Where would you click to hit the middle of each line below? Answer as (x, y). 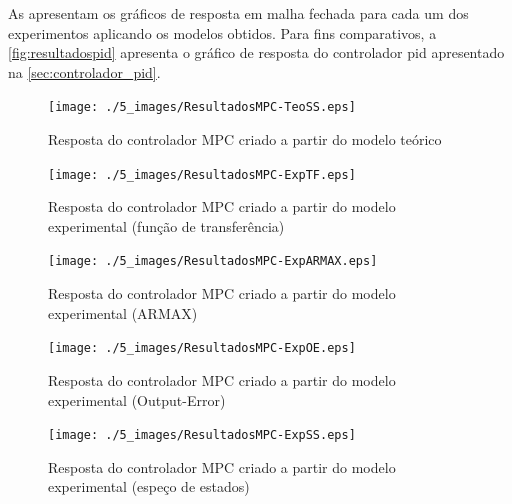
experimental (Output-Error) (137, 399)
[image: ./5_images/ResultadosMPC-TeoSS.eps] (202, 107)
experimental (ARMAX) (123, 312)
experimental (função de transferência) (166, 225)
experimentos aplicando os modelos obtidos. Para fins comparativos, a (222, 32)
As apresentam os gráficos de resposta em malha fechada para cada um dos (238, 13)
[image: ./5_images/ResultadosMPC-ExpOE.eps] (202, 348)
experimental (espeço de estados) (149, 486)
